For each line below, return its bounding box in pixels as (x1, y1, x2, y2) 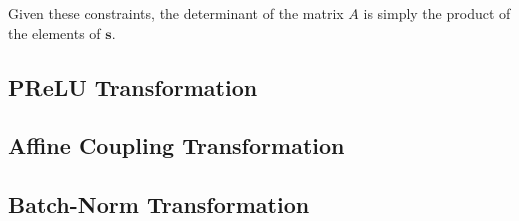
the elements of (8, 22, 101, 43)
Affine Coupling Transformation (8, 130, 345, 161)
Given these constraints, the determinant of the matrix (8, 3, 344, 23)
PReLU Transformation (8, 71, 258, 102)
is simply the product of (363, 3, 511, 23)
